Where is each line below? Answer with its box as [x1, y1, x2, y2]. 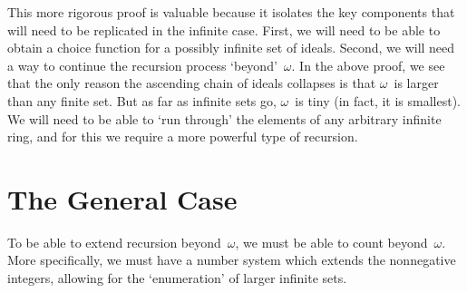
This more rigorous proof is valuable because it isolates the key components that [7, 3, 455, 21]
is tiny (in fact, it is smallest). [295, 91, 462, 110]
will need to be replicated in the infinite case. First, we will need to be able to [7, 20, 441, 39]
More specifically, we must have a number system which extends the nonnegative [7, 250, 456, 269]
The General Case [7, 180, 238, 217]
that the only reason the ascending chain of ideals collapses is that [7, 73, 376, 93]
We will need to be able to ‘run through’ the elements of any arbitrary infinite [7, 109, 442, 128]
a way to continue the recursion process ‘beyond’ [7, 55, 277, 74]
